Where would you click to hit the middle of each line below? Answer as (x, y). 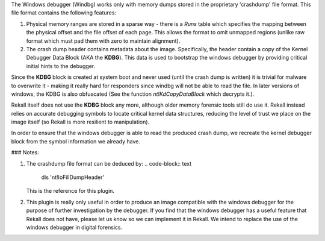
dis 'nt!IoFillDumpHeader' (73, 177)
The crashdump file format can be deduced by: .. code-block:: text (109, 163)
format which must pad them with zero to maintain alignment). (103, 41)
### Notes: (25, 152)
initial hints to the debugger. (61, 66)
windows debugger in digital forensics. (74, 227)
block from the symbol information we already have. (76, 141)
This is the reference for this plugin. (70, 191)
